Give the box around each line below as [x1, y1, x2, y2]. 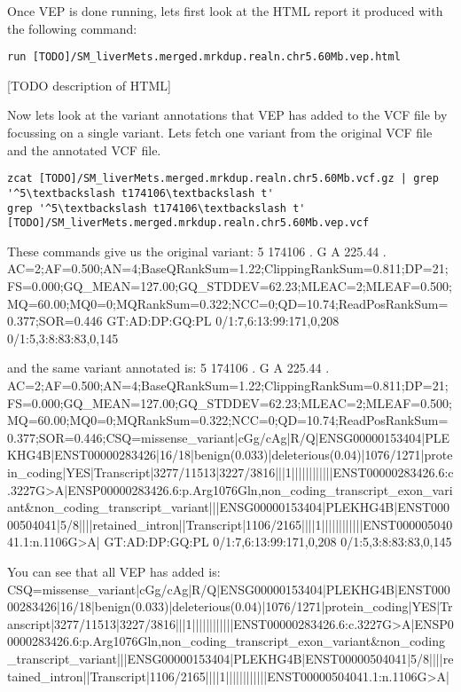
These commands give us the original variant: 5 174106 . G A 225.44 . [7, 241, 387, 260]
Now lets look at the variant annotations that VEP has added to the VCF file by [7, 106, 448, 124]
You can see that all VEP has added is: [7, 562, 221, 580]
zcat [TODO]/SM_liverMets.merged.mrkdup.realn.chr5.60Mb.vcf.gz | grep [7, 172, 439, 185]
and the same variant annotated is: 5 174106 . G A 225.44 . [7, 358, 330, 377]
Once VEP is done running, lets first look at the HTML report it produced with [7, 2, 443, 20]
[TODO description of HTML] [7, 75, 171, 94]
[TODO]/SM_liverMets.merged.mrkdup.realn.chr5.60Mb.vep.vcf [7, 216, 370, 230]
